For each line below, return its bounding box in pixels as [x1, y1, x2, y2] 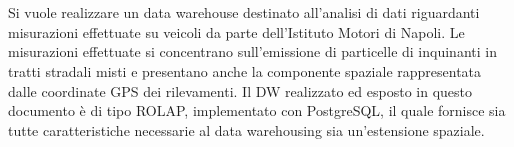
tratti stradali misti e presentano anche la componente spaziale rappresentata [8, 60, 482, 81]
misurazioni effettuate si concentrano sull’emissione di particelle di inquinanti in [8, 41, 497, 62]
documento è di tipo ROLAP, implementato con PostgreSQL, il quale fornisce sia [8, 100, 506, 121]
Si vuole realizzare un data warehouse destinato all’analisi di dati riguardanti [8, 2, 480, 23]
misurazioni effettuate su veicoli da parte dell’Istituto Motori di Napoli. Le [8, 21, 465, 42]
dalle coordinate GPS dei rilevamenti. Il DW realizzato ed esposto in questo [8, 80, 472, 101]
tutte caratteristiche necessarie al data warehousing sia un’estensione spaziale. [8, 119, 485, 140]
